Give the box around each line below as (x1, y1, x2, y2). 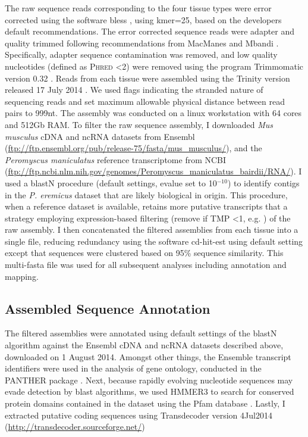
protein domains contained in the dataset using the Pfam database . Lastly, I (5, 397, 285, 410)
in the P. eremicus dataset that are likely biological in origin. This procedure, (5, 188, 288, 201)
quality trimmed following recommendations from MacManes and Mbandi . (5, 36, 279, 49)
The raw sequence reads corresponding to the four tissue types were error (5, 2, 272, 14)
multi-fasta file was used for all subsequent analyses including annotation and (5, 258, 287, 271)
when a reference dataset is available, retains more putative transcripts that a (5, 200, 288, 213)
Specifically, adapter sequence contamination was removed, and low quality (5, 48, 278, 61)
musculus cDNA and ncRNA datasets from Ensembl (5, 130, 195, 142)
